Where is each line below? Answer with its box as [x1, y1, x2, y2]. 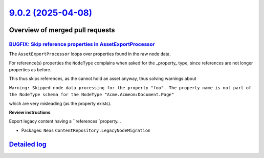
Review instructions [9, 110, 51, 116]
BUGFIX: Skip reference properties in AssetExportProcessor [9, 40, 155, 47]
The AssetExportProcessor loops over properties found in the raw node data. [9, 51, 171, 57]
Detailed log [9, 140, 46, 148]
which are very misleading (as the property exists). [9, 100, 112, 106]
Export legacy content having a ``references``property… [9, 118, 121, 124]
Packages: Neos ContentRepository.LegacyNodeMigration [21, 127, 151, 133]
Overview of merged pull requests [9, 26, 115, 34]
